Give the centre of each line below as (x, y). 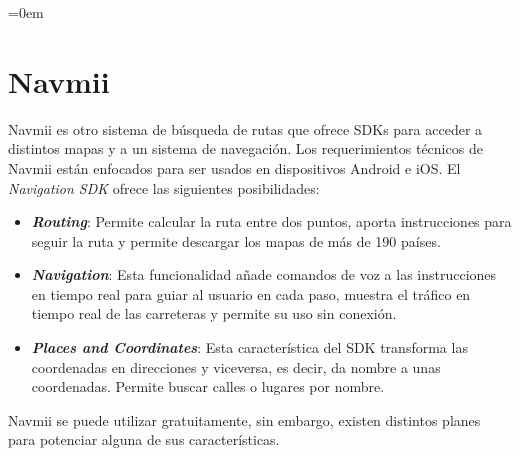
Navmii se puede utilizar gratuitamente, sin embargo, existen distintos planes (244, 419)
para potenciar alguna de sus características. (144, 439)
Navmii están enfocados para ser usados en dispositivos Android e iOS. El (234, 167)
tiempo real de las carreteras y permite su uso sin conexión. (214, 313)
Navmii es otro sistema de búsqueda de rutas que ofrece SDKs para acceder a (245, 128)
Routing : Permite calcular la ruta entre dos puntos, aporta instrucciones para (271, 221)
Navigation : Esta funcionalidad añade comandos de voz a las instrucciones (264, 274)
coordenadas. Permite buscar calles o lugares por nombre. (208, 386)
